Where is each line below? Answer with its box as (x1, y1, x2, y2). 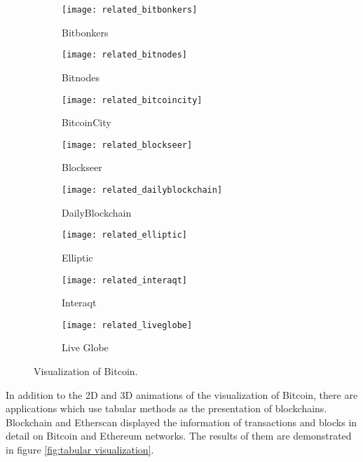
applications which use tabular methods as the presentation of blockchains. (6, 401, 327, 416)
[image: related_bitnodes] (62, 50, 187, 60)
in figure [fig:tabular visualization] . (6, 442, 154, 456)
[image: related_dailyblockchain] (62, 185, 223, 195)
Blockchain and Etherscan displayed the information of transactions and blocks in (6, 414, 357, 429)
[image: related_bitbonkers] (62, 5, 198, 15)
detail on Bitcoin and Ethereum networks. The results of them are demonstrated (6, 428, 352, 443)
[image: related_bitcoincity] (62, 95, 203, 105)
